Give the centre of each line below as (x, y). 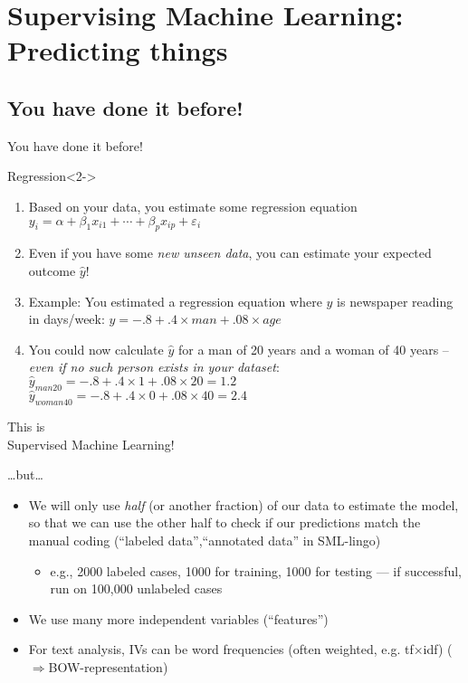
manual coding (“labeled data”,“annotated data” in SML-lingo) (205, 540)
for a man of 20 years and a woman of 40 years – (313, 349)
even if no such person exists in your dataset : (154, 367)
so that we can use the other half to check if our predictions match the (224, 522)
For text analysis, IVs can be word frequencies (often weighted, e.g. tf (221, 649)
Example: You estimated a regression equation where (175, 301)
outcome (52, 270)
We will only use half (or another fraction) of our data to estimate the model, (244, 504)
